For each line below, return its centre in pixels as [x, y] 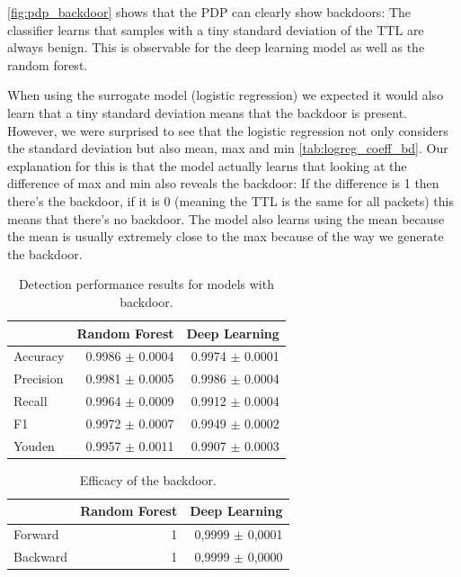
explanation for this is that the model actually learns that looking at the [207, 165]
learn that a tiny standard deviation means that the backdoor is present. [207, 112]
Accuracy [39, 356]
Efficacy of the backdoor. [148, 479]
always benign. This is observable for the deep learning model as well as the [216, 47]
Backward [41, 557]
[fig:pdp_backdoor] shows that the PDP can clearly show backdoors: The [209, 12]
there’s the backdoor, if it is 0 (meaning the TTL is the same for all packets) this [230, 200]
